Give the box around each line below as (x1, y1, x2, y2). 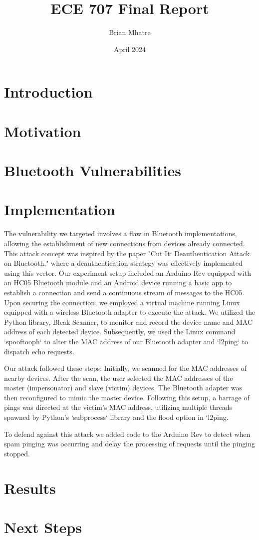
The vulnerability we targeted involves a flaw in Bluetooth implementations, (4, 228, 237, 239)
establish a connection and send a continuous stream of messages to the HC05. (4, 287, 245, 297)
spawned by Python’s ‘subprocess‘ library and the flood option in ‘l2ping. (4, 412, 229, 422)
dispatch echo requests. (4, 346, 74, 356)
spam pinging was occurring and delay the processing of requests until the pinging (4, 438, 256, 449)
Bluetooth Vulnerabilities (4, 160, 181, 181)
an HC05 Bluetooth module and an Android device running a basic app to (4, 277, 232, 288)
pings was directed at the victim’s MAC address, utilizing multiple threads (4, 402, 233, 412)
